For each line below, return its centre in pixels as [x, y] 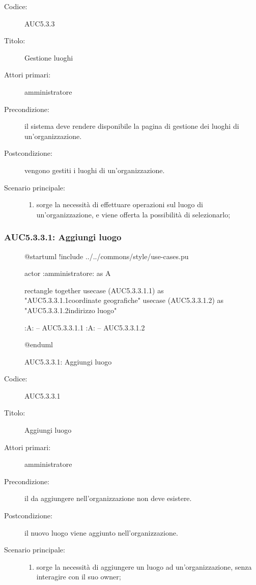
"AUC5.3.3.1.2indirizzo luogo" [71, 310]
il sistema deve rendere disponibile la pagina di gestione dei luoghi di [132, 126]
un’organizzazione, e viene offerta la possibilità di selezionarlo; [133, 214]
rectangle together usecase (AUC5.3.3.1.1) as [94, 290]
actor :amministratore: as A [68, 273]
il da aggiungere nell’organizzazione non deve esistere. [108, 498]
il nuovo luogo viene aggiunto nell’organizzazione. [101, 532]
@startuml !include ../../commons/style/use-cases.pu [107, 256]
